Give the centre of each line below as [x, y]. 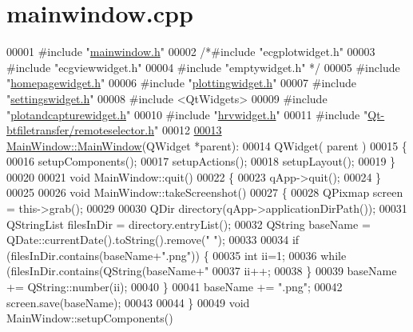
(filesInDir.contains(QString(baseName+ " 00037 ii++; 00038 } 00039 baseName [202, 271]
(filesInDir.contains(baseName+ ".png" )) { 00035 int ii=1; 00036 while [177, 255]
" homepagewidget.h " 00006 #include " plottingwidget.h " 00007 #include [181, 83]
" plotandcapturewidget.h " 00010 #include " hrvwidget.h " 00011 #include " [187, 114]
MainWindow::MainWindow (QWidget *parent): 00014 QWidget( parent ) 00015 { [207, 145]
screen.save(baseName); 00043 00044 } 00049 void [128, 302]
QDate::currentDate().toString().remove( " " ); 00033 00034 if [153, 240]
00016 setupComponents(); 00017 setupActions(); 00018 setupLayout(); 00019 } [201, 161]
